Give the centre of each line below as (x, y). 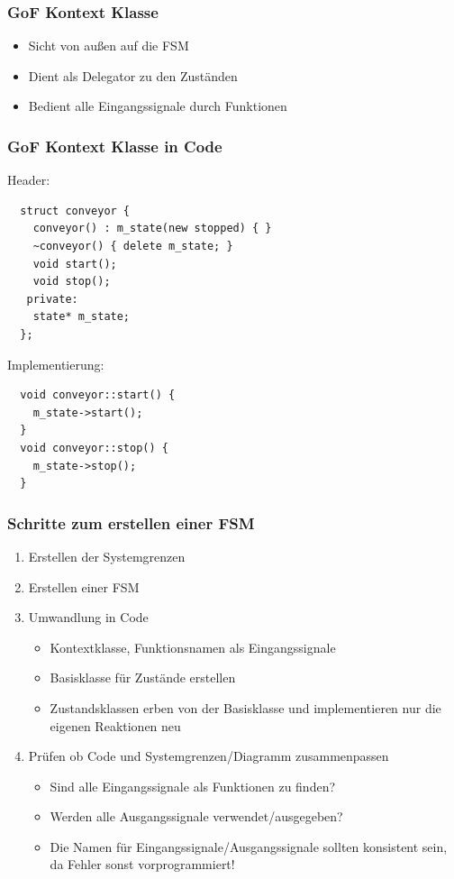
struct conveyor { (75, 211)
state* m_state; (82, 317)
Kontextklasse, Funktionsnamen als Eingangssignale (193, 647)
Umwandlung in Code (88, 617)
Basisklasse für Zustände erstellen (143, 678)
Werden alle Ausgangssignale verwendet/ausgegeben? (196, 816)
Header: (29, 180)
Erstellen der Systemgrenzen (107, 556)
